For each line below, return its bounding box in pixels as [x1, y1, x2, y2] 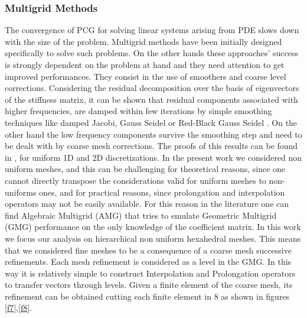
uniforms [5, 186, 37, 198]
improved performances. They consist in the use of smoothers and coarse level [5, 70, 286, 82]
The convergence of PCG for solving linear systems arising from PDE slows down [5, 24, 299, 36]
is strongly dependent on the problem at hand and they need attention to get [5, 59, 285, 70]
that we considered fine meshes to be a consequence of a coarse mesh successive [5, 244, 292, 256]
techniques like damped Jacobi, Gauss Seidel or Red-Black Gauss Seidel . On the [5, 116, 298, 128]
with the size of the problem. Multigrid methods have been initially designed [5, 35, 282, 47]
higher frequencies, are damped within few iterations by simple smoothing [5, 105, 272, 117]
